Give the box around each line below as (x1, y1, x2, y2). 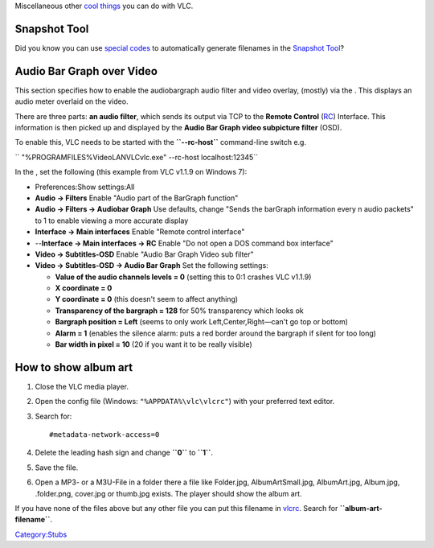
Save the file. (35, 463, 79, 472)
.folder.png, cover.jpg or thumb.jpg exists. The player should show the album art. (35, 488, 302, 498)
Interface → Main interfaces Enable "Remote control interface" (35, 227, 245, 237)
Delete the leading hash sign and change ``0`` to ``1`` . (35, 447, 213, 458)
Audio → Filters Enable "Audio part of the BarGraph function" (35, 193, 239, 203)
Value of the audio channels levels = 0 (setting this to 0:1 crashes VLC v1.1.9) (55, 272, 312, 282)
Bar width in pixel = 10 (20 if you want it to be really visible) (55, 340, 252, 349)
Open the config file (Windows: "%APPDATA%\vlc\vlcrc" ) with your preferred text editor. (35, 397, 335, 406)
